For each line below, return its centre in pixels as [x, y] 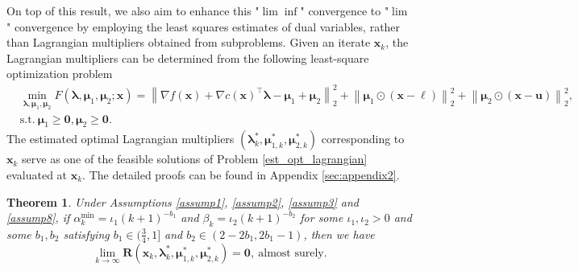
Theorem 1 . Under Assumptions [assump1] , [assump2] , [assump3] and [183, 201]
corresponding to [363, 139]
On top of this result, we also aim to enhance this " [133, 10]
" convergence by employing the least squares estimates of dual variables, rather [204, 26]
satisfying [86, 234]
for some [322, 218]
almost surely [291, 253]
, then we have [339, 234]
